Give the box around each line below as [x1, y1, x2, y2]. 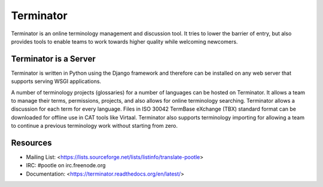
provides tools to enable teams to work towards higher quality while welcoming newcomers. [11, 38, 238, 45]
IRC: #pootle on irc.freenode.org [26, 162, 106, 169]
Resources [11, 138, 52, 148]
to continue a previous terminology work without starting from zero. [11, 122, 178, 130]
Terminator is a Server [11, 54, 96, 64]
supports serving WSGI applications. [11, 78, 102, 85]
